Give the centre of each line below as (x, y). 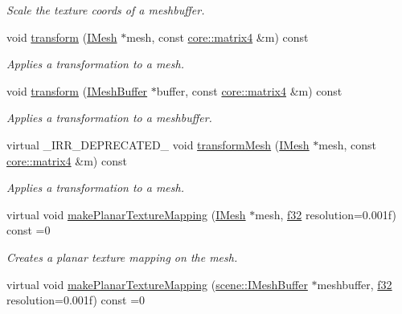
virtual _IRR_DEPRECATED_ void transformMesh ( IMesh (158, 144)
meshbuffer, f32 (355, 284)
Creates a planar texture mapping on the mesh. (122, 257)
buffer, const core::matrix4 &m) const (249, 90)
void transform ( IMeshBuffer (77, 90)
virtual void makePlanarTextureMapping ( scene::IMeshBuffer (157, 284)
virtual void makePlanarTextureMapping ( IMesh (126, 214)
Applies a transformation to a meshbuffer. (109, 118)
